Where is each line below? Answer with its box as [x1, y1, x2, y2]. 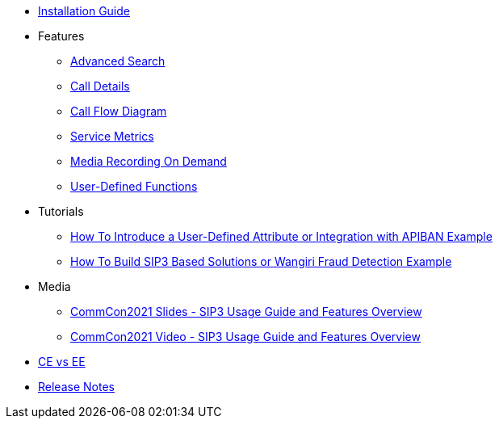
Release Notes [38, 380, 115, 393]
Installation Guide [38, 4, 130, 18]
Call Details [70, 79, 130, 93]
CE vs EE [38, 355, 86, 368]
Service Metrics [70, 129, 154, 143]
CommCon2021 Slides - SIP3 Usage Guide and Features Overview [70, 305, 422, 318]
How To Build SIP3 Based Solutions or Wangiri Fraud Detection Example [70, 255, 452, 268]
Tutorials [38, 204, 84, 218]
